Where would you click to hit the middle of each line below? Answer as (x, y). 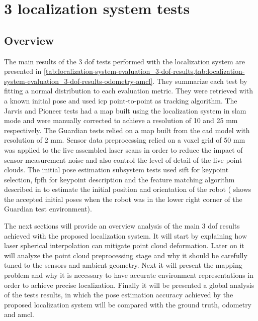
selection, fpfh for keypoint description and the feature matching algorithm (119, 179)
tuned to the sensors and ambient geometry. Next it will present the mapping (123, 265)
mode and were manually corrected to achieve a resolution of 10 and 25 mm (121, 120)
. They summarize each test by (200, 81)
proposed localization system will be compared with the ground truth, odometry (128, 304)
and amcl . (19, 314)
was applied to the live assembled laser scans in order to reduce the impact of (123, 149)
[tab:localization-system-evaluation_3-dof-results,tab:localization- (144, 71)
